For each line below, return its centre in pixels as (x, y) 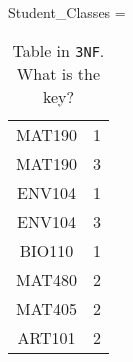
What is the (58, 73)
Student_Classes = (67, 12)
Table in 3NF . (58, 50)
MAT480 (46, 279)
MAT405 (46, 308)
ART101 (46, 337)
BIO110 (46, 250)
